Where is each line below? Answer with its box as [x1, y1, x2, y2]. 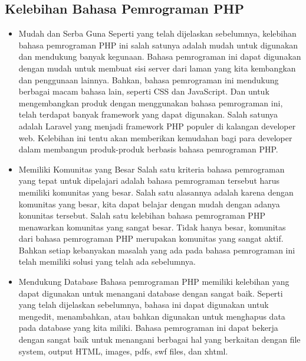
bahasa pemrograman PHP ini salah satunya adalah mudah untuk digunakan [18, 38, 298, 51]
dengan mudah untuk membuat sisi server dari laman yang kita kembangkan [18, 61, 296, 74]
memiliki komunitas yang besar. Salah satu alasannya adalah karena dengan [18, 186, 294, 198]
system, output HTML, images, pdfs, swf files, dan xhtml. [18, 344, 228, 357]
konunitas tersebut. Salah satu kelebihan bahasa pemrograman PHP [18, 209, 265, 222]
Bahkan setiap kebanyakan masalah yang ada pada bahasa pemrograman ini [18, 243, 295, 256]
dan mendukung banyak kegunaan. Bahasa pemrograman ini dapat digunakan [18, 50, 301, 63]
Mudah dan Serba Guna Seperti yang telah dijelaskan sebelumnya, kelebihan [18, 27, 297, 40]
